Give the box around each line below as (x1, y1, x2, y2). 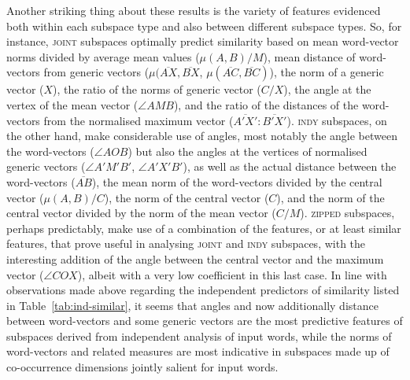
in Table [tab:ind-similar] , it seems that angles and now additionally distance (6, 297, 379, 313)
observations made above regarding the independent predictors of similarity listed (6, 282, 400, 298)
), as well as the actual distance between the (183, 158, 397, 175)
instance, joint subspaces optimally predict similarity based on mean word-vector (6, 33, 399, 50)
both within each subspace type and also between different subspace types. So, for (6, 17, 402, 34)
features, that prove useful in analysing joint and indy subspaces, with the (6, 235, 366, 252)
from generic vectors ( (43, 64, 150, 80)
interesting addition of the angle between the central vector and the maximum (6, 250, 384, 267)
